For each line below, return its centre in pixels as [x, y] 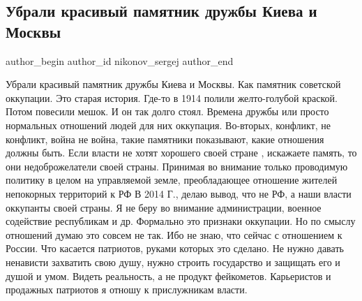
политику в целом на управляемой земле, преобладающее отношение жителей [172, 180]
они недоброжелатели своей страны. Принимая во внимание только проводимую [177, 166]
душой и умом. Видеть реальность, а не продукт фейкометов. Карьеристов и [168, 276]
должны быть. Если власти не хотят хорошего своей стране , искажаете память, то [181, 153]
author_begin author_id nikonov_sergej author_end [120, 60]
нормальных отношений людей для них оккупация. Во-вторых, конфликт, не [168, 125]
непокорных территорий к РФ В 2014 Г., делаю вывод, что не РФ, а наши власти [179, 193]
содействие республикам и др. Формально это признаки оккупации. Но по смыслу [181, 221]
